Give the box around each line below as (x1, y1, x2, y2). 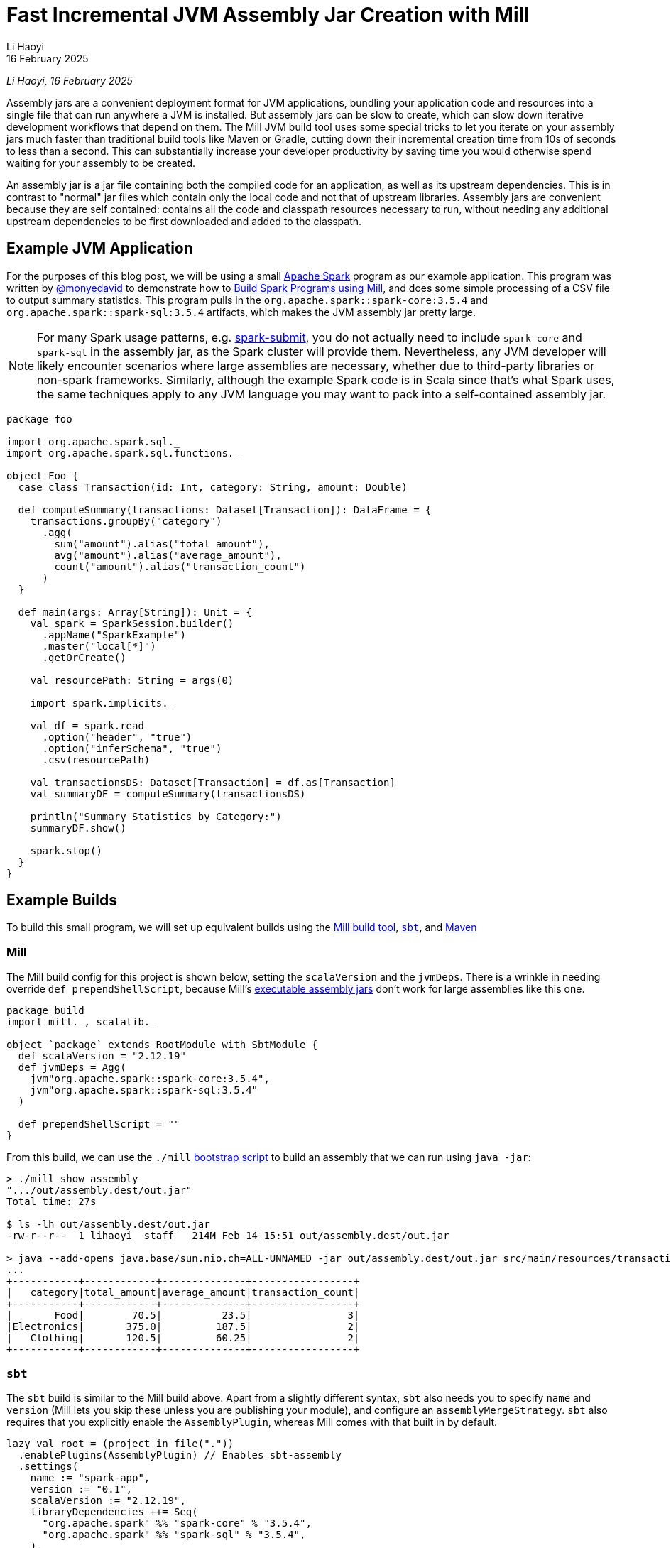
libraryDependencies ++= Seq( (30, 1505, 198, 1517)
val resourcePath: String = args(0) (30, 674, 234, 686)
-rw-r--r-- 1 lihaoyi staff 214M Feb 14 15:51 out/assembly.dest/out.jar (6, 1230, 449, 1242)
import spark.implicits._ (30, 697, 175, 709)
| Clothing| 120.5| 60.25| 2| (6, 1332, 360, 1344)
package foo (6, 413, 72, 425)
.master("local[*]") (42, 640, 156, 652)
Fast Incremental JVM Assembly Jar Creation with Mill (6, 3, 530, 27)
